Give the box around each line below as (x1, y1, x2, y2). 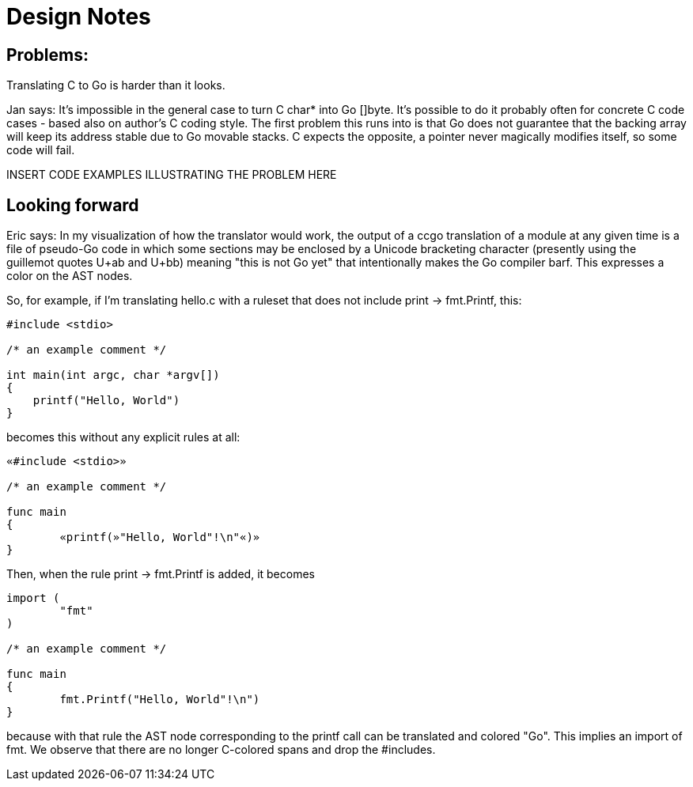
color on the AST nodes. (6, 269, 133, 283)
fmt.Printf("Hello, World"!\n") (59, 693, 260, 706)
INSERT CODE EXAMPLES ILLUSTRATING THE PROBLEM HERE (6, 168, 337, 182)
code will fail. (6, 143, 75, 157)
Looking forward (6, 195, 139, 215)
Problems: (6, 44, 89, 65)
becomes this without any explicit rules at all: (6, 430, 240, 445)
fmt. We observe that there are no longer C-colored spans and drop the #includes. (6, 743, 436, 757)
